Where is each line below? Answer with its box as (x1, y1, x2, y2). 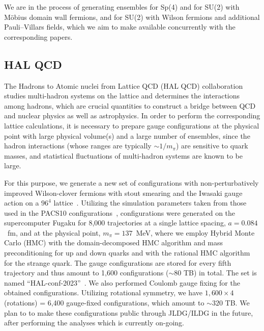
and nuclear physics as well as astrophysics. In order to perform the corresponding (4, 110, 260, 121)
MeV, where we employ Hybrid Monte (136, 227, 255, 238)
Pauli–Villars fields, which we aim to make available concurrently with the (4, 21, 236, 32)
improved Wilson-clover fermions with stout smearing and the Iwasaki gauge (4, 187, 243, 198)
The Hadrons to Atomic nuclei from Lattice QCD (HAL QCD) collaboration (4, 80, 243, 91)
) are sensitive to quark (175, 140, 248, 151)
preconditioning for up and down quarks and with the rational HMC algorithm (4, 247, 250, 258)
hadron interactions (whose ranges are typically (4, 140, 152, 151)
